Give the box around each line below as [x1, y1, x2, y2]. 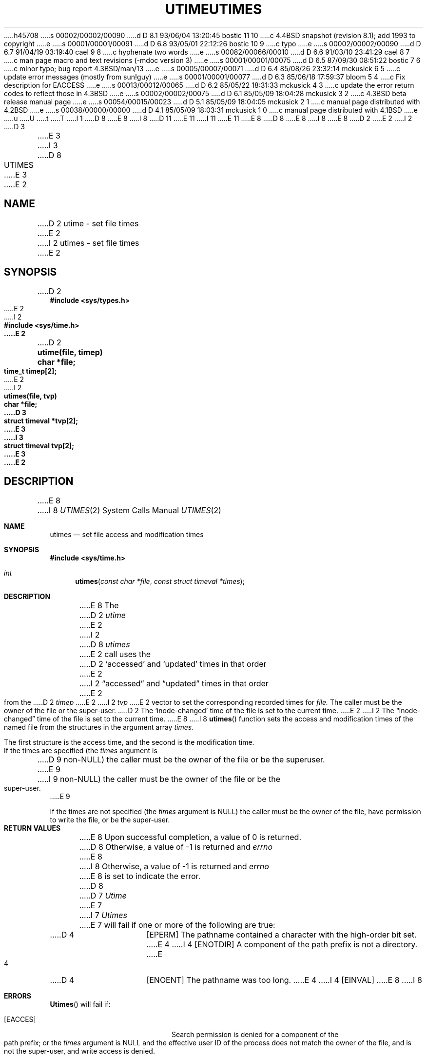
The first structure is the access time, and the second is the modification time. [4, 738, 254, 747]
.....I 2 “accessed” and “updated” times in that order [79, 679, 269, 689]
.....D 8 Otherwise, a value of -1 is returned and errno [79, 842, 273, 852]
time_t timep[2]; [4, 367, 57, 376]
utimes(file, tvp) [4, 392, 57, 400]
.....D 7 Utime [79, 891, 127, 901]
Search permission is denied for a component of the [172, 1030, 339, 1039]
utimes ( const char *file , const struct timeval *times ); [75, 577, 245, 586]
